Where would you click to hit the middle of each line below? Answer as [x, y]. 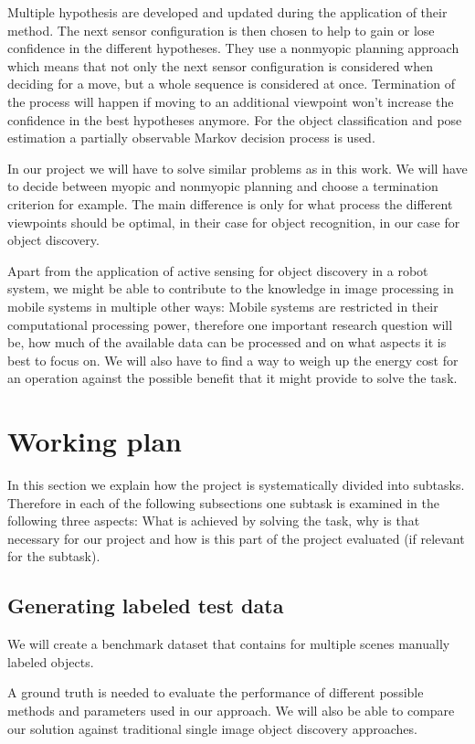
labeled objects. [51, 661]
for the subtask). [54, 556]
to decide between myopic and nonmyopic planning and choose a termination [223, 186]
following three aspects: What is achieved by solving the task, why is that [214, 521]
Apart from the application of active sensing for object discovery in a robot [218, 270]
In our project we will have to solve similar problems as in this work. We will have [237, 168]
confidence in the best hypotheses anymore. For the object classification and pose [235, 119]
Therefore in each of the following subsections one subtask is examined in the [224, 502]
